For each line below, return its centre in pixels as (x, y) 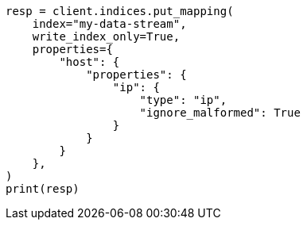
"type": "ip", (183, 100)
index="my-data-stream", (109, 24)
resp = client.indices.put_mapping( (120, 11)
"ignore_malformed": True (220, 113)
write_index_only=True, (106, 36)
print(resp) (43, 189)
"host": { (89, 62)
